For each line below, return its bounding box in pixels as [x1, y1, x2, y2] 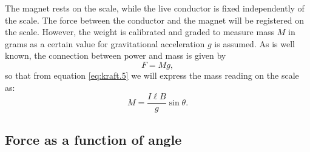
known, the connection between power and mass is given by [5, 49, 226, 62]
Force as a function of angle [5, 130, 182, 148]
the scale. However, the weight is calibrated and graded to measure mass [5, 25, 275, 38]
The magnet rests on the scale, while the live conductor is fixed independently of [5, 2, 305, 14]
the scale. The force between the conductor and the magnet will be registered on [5, 13, 304, 26]
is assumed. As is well [214, 37, 295, 50]
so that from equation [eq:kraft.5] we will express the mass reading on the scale [5, 68, 299, 81]
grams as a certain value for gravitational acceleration [5, 37, 205, 50]
